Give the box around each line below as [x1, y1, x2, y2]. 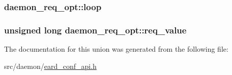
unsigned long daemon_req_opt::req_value [4, 23, 187, 36]
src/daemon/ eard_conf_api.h [4, 60, 97, 71]
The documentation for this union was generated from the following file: [4, 44, 228, 54]
